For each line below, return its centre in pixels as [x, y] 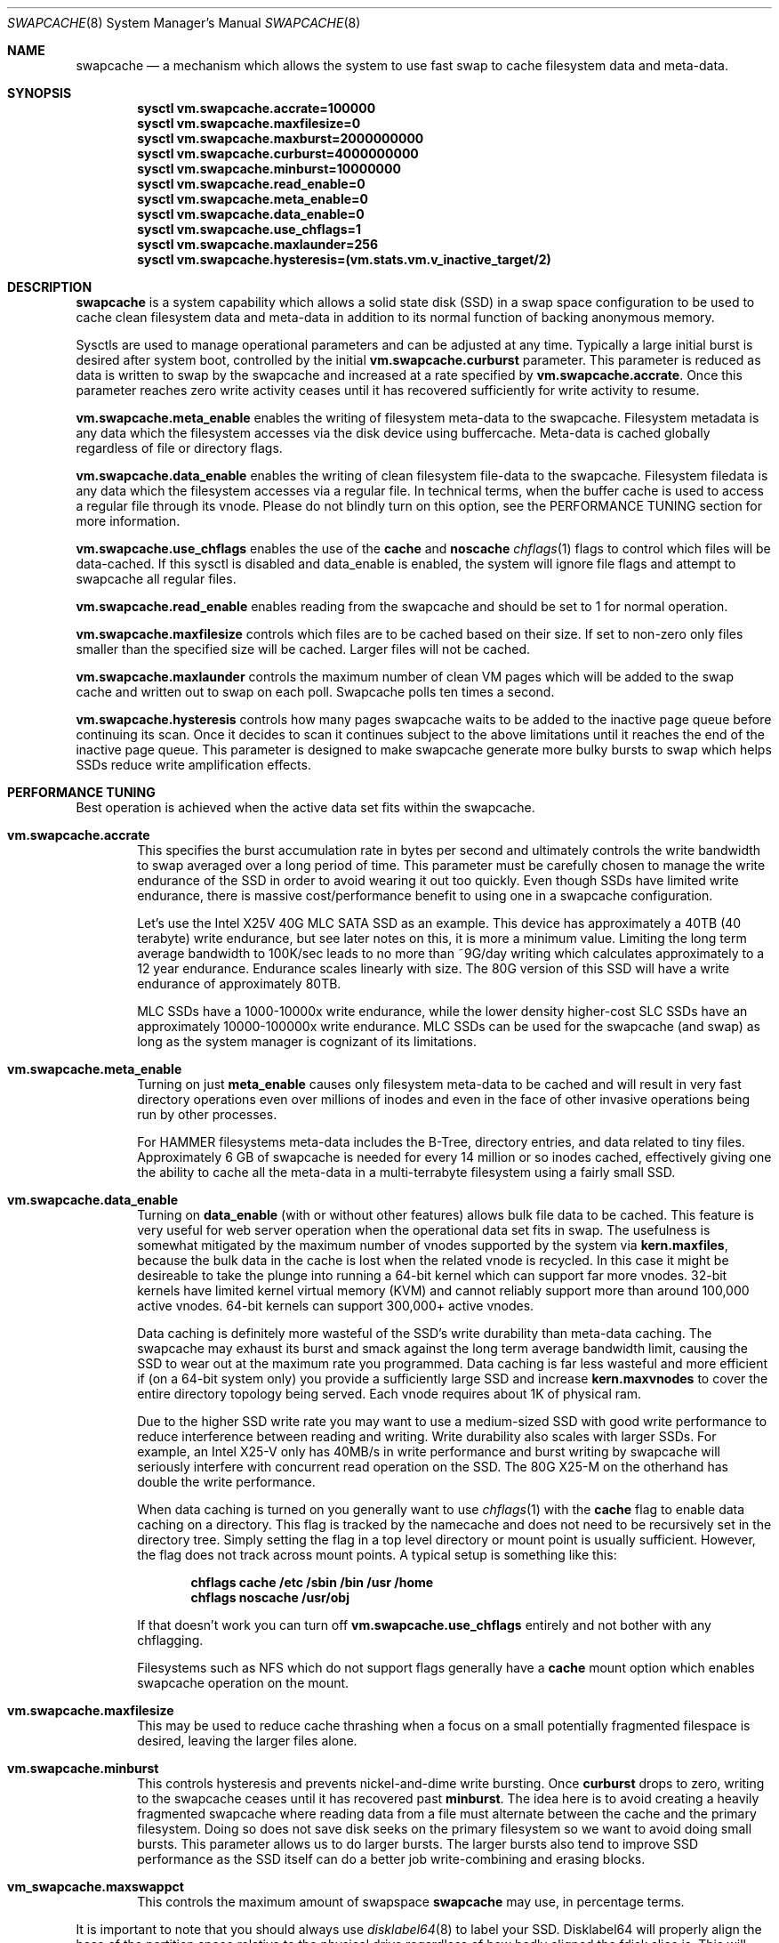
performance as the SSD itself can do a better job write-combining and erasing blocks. [391, 1859]
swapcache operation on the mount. [243, 1683]
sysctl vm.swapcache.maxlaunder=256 [258, 244]
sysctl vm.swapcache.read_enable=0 [251, 184]
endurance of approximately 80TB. [239, 984]
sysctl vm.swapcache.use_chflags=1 [249, 229]
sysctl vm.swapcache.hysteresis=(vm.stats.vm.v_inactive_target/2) [344, 259]
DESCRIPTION [50, 287]
